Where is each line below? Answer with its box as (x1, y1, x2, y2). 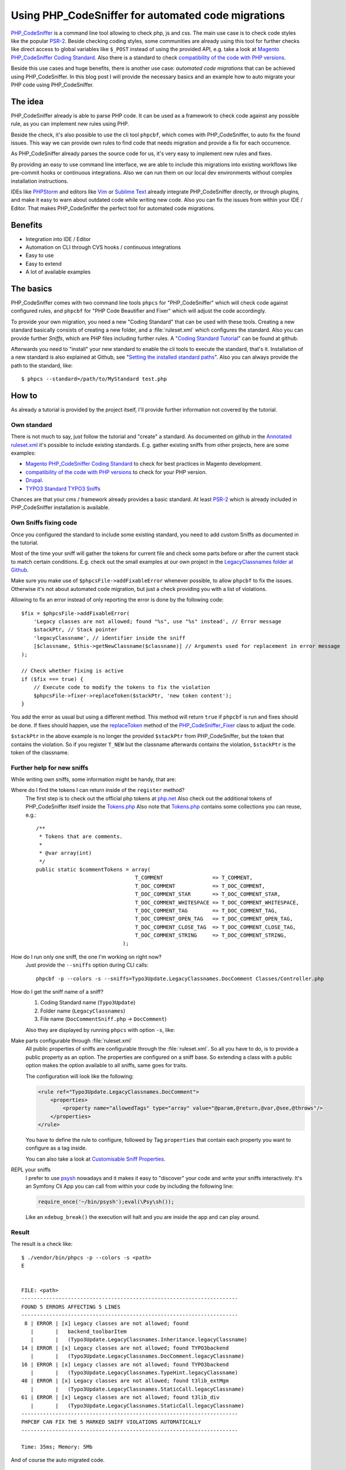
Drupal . (25, 477, 43, 484)
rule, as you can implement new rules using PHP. (11, 121, 129, 128)
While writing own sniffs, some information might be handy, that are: (11, 776, 176, 783)
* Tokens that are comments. (39, 833, 123, 840)
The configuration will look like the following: (25, 1073, 134, 1080)
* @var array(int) (39, 850, 92, 857)
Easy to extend (25, 260, 62, 267)
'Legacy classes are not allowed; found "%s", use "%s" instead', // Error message (33, 618, 282, 625)
